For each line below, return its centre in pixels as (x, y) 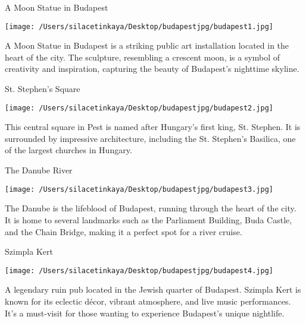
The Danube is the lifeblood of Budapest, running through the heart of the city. (151, 208)
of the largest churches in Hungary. (68, 150)
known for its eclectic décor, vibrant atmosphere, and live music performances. (148, 301)
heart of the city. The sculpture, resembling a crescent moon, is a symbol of (143, 57)
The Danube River (39, 170)
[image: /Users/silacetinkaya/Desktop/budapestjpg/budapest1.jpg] (139, 26)
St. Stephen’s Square (43, 89)
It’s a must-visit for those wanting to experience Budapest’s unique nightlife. (145, 313)
